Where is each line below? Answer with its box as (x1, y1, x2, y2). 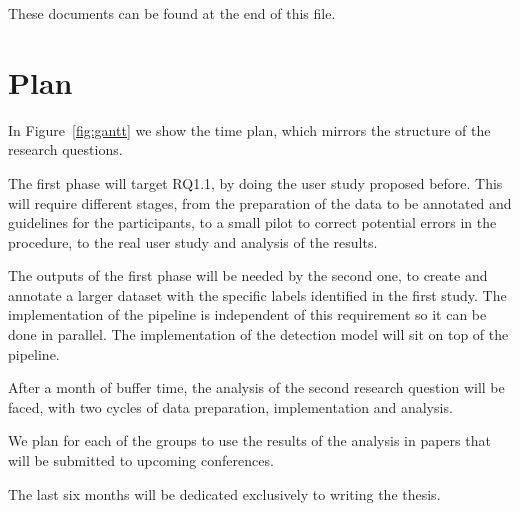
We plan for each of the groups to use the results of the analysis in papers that (8, 430, 491, 451)
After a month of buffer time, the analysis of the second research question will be (8, 377, 505, 398)
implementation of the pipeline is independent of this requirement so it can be (8, 304, 487, 325)
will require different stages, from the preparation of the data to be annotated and (8, 192, 512, 213)
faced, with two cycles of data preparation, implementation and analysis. (8, 396, 453, 417)
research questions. (8, 139, 123, 160)
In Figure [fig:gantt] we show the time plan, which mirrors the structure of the (8, 119, 491, 140)
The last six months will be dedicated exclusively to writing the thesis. (8, 483, 441, 504)
